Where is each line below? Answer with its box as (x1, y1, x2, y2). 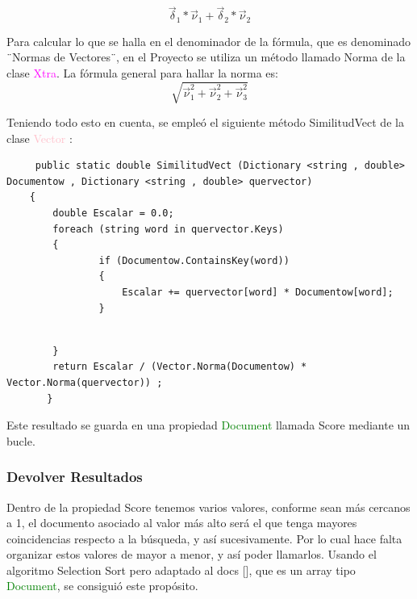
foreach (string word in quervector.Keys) (52, 223, 284, 235)
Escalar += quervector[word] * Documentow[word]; (122, 286, 394, 298)
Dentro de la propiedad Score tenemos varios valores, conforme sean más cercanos (6, 498, 411, 515)
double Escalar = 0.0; (52, 207, 174, 219)
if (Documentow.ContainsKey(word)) (98, 254, 290, 266)
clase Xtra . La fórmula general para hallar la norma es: (6, 64, 278, 81)
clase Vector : (6, 129, 73, 146)
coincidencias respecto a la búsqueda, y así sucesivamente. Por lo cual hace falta (6, 530, 402, 547)
